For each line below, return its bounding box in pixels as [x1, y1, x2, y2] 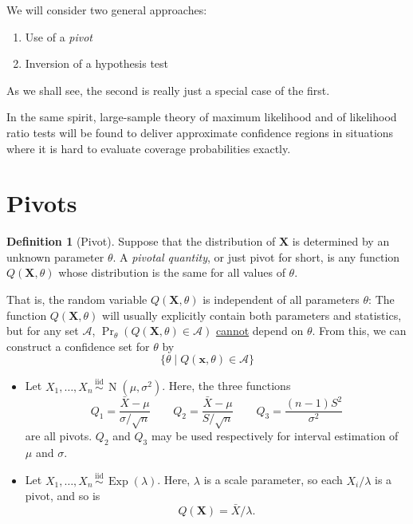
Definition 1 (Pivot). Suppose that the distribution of [6, 233, 276, 250]
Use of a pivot [25, 28, 93, 45]
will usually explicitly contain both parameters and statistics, [102, 306, 402, 323]
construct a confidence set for [6, 337, 150, 354]
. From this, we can [312, 322, 407, 339]
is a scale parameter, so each [203, 471, 343, 488]
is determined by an [292, 233, 390, 250]
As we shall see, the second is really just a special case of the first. [6, 81, 330, 98]
